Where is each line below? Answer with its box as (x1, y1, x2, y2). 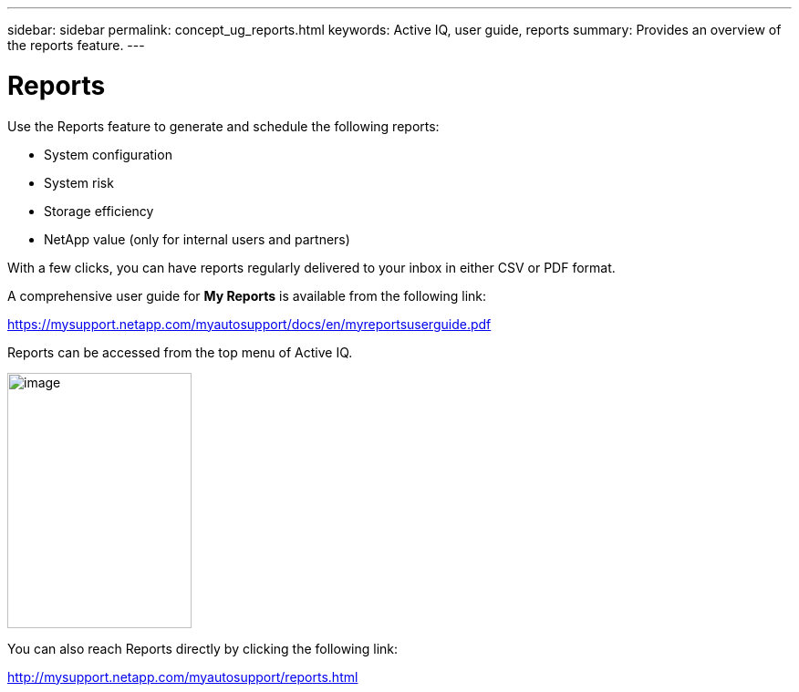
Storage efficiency (44, 202, 154, 219)
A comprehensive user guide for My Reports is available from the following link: (7, 287, 487, 304)
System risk (44, 174, 114, 191)
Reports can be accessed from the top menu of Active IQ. (7, 344, 353, 360)
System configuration (44, 146, 172, 162)
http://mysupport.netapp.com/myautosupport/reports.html (7, 668, 358, 685)
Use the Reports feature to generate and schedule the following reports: (7, 118, 440, 134)
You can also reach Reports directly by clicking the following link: (7, 640, 399, 656)
